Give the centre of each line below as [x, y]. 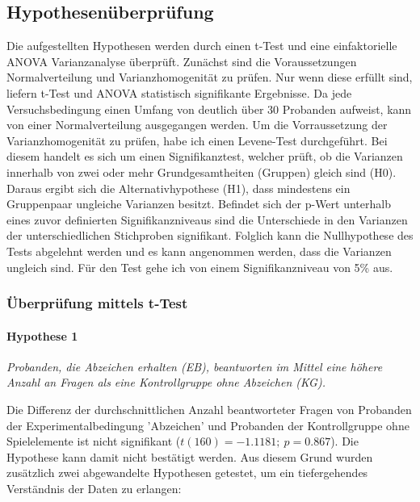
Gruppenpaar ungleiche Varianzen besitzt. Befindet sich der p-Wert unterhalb [199, 204]
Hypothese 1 [42, 335]
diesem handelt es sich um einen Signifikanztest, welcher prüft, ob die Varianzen [205, 156]
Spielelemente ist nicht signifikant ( [94, 441]
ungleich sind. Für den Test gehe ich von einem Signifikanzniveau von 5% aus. [200, 267]
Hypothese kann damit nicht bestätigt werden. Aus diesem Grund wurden [190, 456]
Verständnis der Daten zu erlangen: [94, 488]
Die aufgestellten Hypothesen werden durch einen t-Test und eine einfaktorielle [202, 46]
